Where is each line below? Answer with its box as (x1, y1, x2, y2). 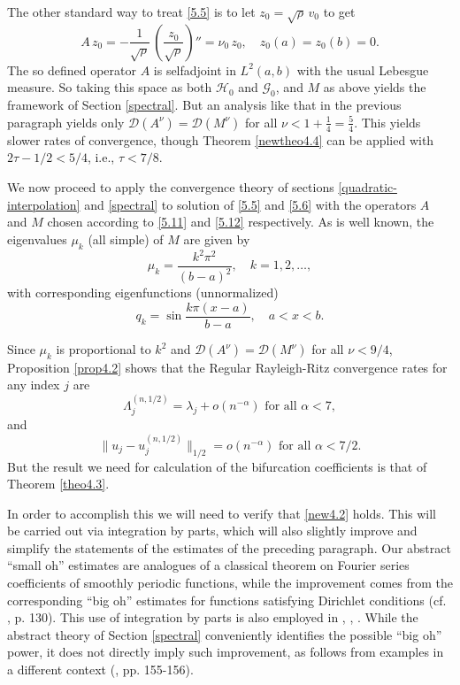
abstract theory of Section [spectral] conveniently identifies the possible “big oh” (7, 625, 442, 643)
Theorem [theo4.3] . (7, 474, 110, 493)
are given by (183, 229, 250, 248)
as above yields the (323, 78, 426, 96)
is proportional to (56, 340, 151, 358)
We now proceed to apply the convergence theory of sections (7, 177, 334, 196)
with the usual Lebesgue (296, 60, 429, 79)
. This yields (354, 112, 421, 131)
